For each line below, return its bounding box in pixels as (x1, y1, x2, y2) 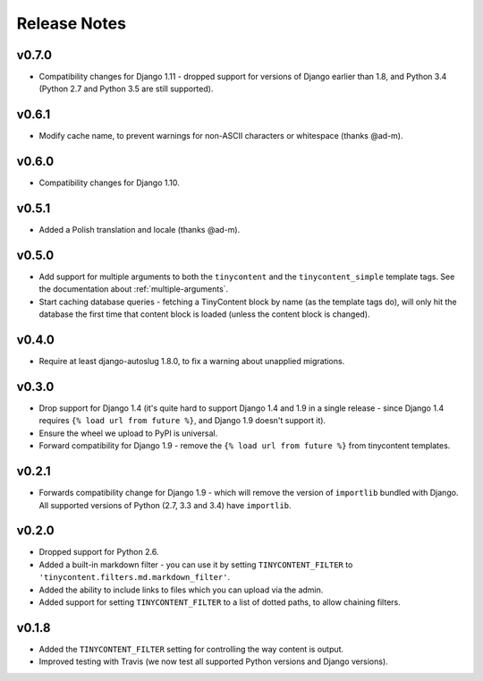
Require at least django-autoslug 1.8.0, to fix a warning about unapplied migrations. (38, 356, 345, 367)
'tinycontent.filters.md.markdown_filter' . (38, 572, 231, 583)
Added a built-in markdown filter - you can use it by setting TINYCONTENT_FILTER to (38, 559, 353, 570)
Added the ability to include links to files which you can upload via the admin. (38, 584, 324, 595)
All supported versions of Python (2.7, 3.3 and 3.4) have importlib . (38, 499, 292, 510)
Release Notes (16, 13, 127, 33)
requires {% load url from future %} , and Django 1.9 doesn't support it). (38, 415, 326, 426)
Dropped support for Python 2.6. (38, 547, 159, 558)
